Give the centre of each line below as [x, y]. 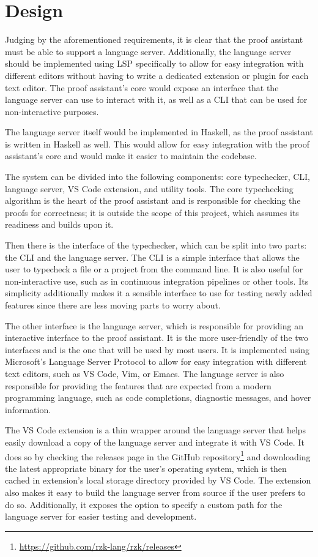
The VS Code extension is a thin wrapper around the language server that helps [156, 430]
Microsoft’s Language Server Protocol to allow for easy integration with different [156, 361]
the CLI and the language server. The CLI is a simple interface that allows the [152, 257]
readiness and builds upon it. [59, 224]
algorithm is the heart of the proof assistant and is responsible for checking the [153, 200]
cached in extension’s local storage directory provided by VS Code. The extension [158, 480]
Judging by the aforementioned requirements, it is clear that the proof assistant [154, 39]
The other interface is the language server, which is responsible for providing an [154, 325]
